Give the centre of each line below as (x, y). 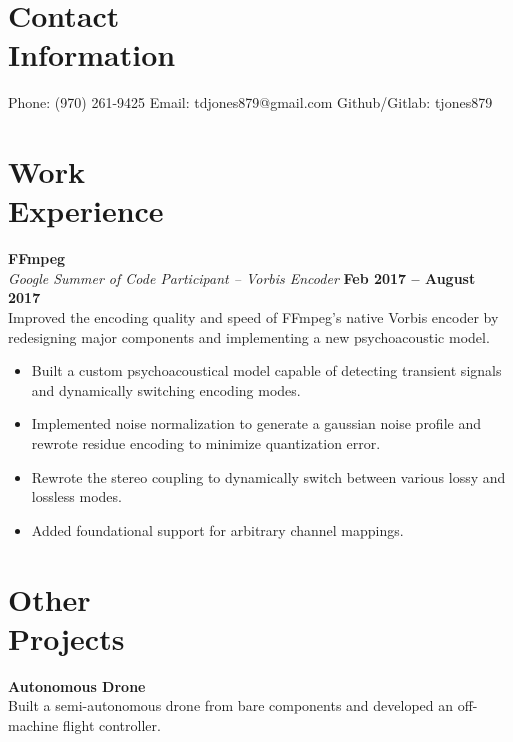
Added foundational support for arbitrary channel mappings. (217, 529)
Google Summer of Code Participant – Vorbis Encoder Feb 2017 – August (242, 277)
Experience (86, 210)
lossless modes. (76, 496)
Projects (66, 637)
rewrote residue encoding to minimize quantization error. (206, 442)
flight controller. (111, 724)
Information (92, 54)
